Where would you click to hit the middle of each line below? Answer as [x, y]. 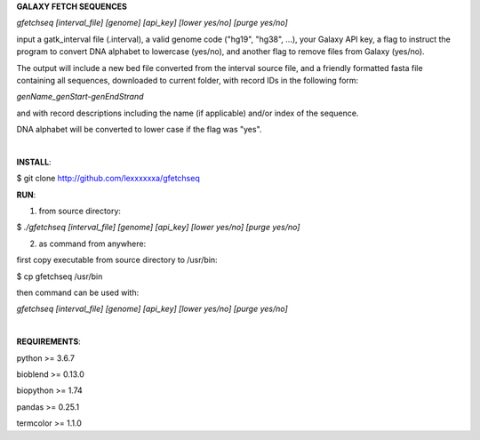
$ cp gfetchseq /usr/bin [60, 276]
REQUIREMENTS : [49, 341]
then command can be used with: [78, 292]
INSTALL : [34, 162]
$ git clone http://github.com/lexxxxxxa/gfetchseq [108, 179]
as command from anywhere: [92, 244]
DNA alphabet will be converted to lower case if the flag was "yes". [139, 130]
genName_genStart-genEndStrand [80, 97]
